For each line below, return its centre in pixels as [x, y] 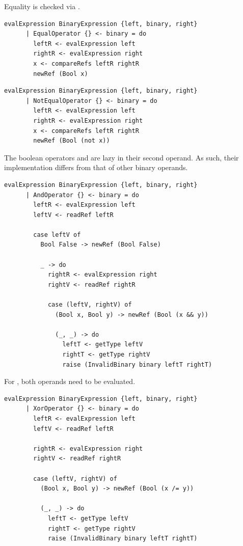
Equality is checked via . [42, 6]
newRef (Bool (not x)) [72, 141]
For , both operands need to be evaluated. [70, 381]
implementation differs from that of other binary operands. [96, 167]
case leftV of [57, 235]
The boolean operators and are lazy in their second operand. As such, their [121, 157]
